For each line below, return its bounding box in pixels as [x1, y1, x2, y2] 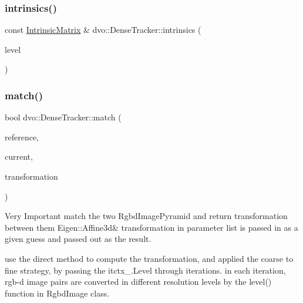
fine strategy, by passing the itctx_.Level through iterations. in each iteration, [5, 264, 286, 276]
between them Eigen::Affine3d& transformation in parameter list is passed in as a [5, 221, 298, 233]
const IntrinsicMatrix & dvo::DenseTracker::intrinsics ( [5, 23, 201, 36]
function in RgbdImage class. [5, 287, 110, 299]
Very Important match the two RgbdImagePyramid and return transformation [5, 210, 288, 222]
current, [5, 150, 33, 163]
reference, [5, 130, 39, 143]
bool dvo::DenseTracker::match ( [5, 111, 122, 123]
